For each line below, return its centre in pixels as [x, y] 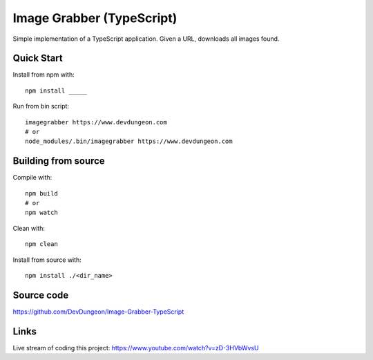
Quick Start [38, 58]
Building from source [59, 161]
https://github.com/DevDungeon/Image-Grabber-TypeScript [98, 312]
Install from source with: [47, 260]
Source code [41, 295]
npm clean [41, 244]
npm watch [41, 213]
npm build [41, 193]
